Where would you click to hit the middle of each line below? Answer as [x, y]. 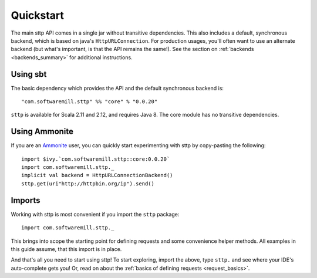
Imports [26, 200]
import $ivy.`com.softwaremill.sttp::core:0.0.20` [96, 159]
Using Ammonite [42, 132]
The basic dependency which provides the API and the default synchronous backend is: [117, 88]
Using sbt [29, 74]
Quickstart [38, 15]
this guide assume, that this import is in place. [66, 249]
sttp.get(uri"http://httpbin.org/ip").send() [88, 184]
